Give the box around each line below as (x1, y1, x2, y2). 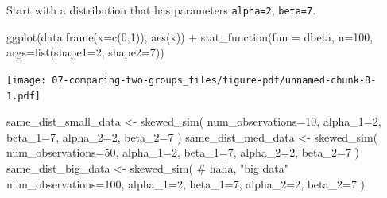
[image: (6, 74, 47, 86)
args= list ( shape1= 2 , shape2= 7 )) (6, 44, 164, 60)
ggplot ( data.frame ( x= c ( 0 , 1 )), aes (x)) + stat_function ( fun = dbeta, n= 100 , (6, 28, 373, 45)
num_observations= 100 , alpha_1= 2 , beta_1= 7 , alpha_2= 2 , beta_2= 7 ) (6, 175, 366, 192)
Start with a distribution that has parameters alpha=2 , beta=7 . (6, 2, 316, 17)
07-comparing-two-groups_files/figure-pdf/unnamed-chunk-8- (52, 74, 377, 86)
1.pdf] (6, 90, 41, 102)
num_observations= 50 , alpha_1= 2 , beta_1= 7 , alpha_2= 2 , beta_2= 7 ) (6, 144, 360, 161)
